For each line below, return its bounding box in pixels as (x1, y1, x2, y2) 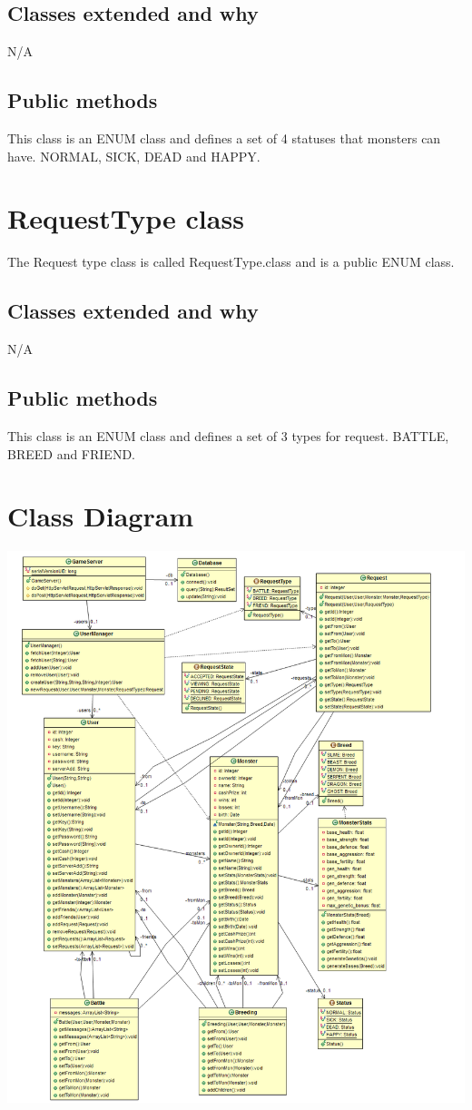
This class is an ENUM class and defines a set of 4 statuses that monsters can (7, 129, 441, 147)
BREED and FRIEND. (7, 444, 135, 463)
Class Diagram (7, 497, 194, 535)
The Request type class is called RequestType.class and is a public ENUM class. (7, 252, 455, 271)
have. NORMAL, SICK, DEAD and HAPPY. (7, 146, 261, 165)
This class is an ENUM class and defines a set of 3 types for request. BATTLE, (7, 426, 449, 445)
